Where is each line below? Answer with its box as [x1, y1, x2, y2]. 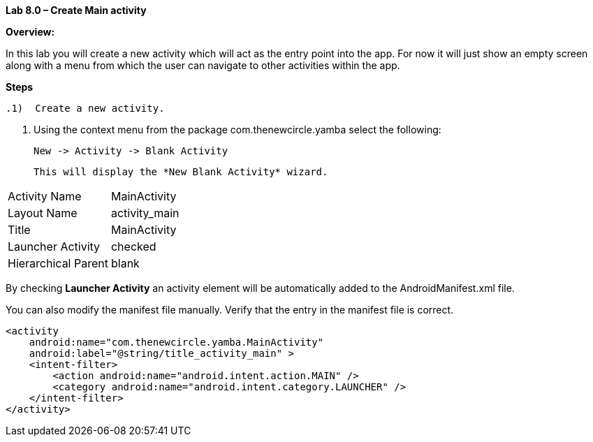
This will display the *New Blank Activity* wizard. [34, 166, 328, 177]
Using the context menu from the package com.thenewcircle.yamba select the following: [34, 124, 441, 135]
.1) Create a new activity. [6, 103, 165, 114]
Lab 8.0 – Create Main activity [6, 4, 147, 16]
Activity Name [8, 189, 82, 203]
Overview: [6, 26, 55, 38]
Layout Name [8, 206, 78, 220]
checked [110, 240, 156, 253]
